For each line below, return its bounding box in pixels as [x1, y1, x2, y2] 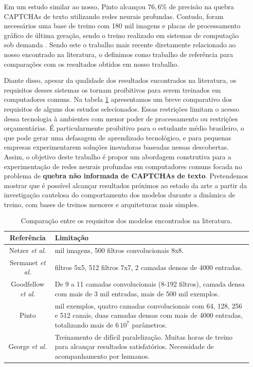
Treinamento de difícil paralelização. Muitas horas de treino [54, 331, 233, 342]
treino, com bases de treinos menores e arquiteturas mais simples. [4, 199, 199, 209]
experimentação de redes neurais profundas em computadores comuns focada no [4, 161, 242, 171]
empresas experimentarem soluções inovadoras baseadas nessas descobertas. [4, 142, 229, 152]
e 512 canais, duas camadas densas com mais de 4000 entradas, [54, 310, 243, 320]
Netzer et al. [9, 245, 46, 255]
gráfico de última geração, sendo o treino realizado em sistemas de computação [4, 30, 239, 40]
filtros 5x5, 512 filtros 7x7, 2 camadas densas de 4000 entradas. [54, 262, 242, 272]
